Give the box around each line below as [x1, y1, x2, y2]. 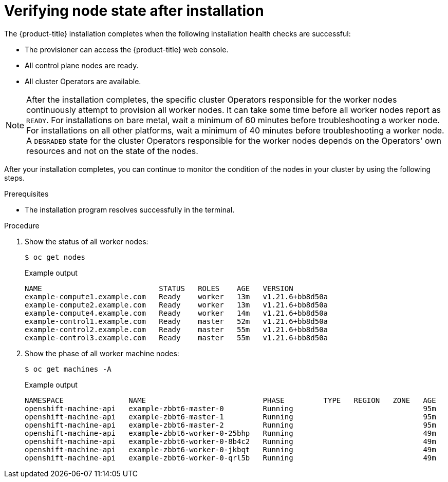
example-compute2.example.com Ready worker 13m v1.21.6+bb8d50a [25, 300, 328, 309]
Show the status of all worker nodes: [25, 237, 148, 246]
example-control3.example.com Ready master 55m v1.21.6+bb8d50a [25, 333, 328, 342]
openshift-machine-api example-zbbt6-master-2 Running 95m [25, 420, 436, 429]
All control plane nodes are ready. [25, 61, 139, 70]
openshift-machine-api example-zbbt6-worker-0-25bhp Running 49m [25, 429, 436, 437]
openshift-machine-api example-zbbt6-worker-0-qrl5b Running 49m [25, 453, 436, 462]
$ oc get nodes [25, 253, 86, 261]
